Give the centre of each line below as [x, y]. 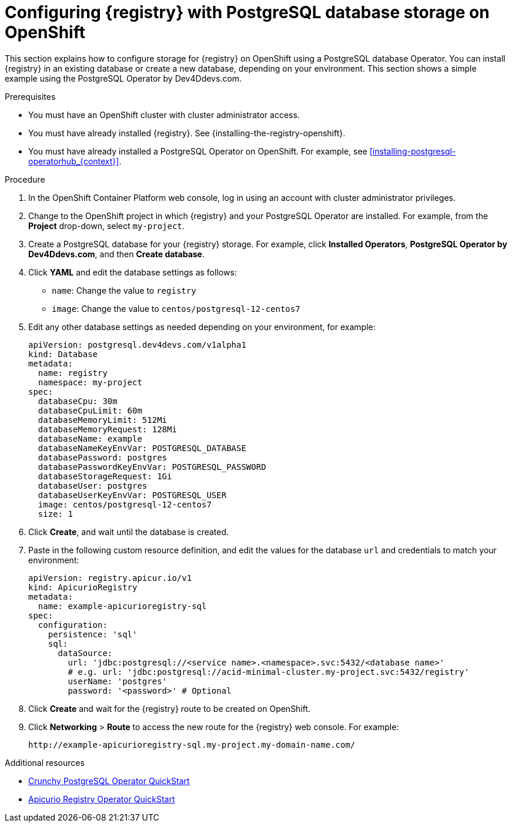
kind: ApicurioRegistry [83, 587]
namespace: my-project [90, 382]
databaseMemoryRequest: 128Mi [107, 429]
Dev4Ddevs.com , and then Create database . [116, 254]
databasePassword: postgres [103, 457]
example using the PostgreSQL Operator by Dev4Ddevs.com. [123, 78]
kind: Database [63, 354]
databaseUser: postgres [93, 485]
